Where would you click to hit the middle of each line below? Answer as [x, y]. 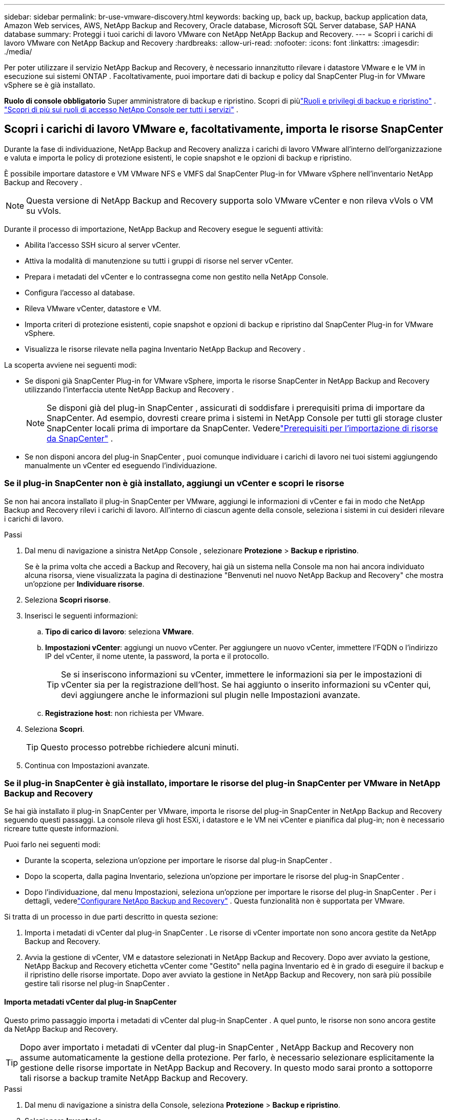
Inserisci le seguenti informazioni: [81, 615]
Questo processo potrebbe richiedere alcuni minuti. [140, 747]
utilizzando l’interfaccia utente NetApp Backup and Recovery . [129, 389]
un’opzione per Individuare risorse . [85, 584]
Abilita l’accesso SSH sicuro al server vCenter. [103, 245]
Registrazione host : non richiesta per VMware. [125, 713]
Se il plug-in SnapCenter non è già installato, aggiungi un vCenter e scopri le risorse [174, 483]
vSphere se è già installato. [50, 85]
